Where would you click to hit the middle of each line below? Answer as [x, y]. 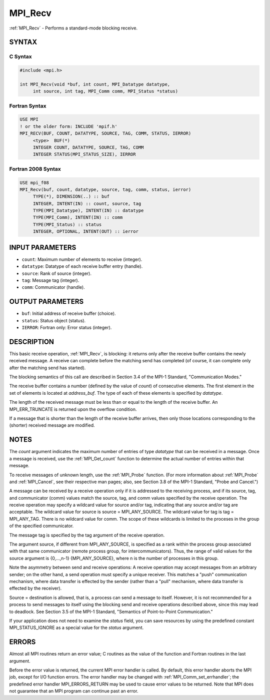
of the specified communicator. [41, 526]
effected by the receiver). [35, 588]
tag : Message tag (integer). [50, 280]
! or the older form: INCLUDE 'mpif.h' [68, 126]
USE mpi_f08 [34, 183]
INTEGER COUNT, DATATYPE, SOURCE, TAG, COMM [88, 147]
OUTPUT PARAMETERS [46, 302]
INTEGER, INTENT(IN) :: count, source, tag [87, 203]
